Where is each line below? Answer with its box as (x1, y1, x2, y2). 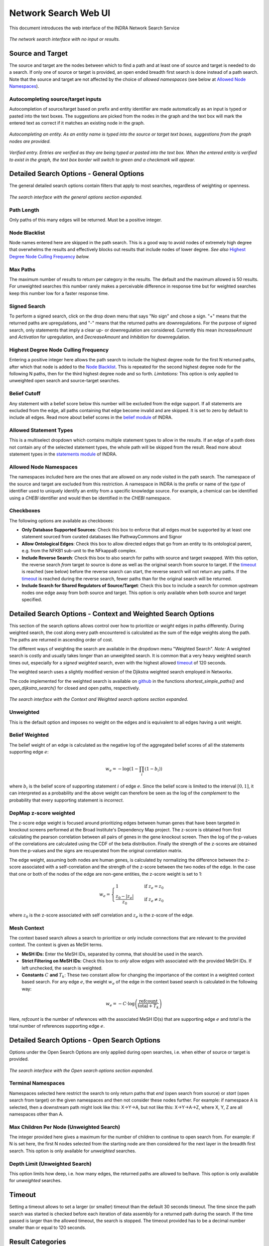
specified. (21, 597, 42, 603)
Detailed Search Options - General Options (9, 169, 144, 178)
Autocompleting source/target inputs (9, 95, 102, 102)
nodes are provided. (9, 138, 51, 144)
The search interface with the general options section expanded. (9, 194, 143, 200)
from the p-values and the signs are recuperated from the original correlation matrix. (9, 848, 183, 854)
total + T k (137, 1003, 159, 1010)
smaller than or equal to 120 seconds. (9, 1225, 87, 1231)
